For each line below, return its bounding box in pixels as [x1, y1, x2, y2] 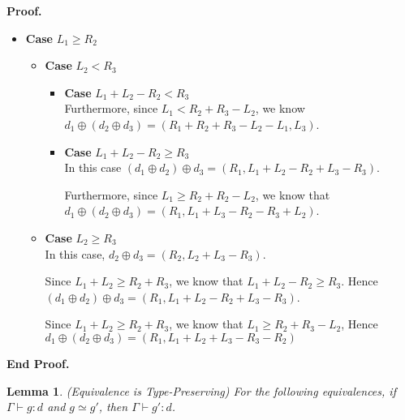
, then [98, 398, 128, 415]
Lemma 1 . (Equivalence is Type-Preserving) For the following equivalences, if [6, 382, 396, 399]
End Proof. [6, 354, 70, 371]
